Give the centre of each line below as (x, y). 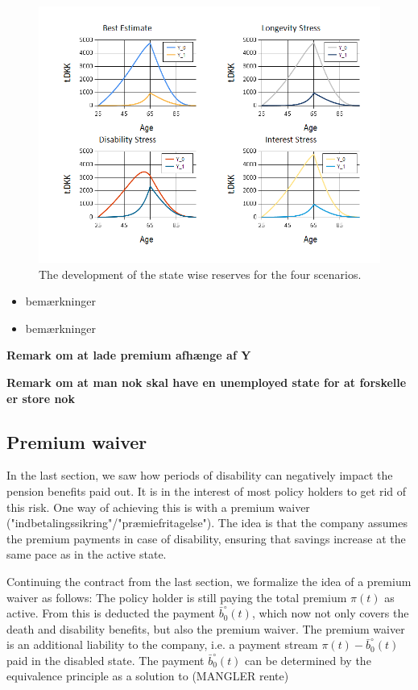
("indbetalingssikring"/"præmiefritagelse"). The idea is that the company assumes (207, 523)
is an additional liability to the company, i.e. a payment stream (162, 644)
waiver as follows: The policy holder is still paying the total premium (177, 597)
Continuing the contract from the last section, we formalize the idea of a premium (209, 581)
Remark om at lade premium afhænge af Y (129, 355)
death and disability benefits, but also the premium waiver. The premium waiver (206, 628)
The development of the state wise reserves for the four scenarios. (200, 274)
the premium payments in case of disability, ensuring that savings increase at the (206, 538)
